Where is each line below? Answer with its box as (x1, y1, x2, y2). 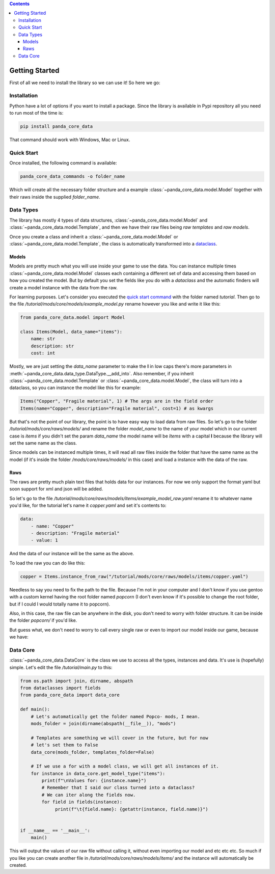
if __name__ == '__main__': (20, 828, 90, 833)
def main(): (20, 706, 50, 713)
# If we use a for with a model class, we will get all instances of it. (31, 763, 219, 769)
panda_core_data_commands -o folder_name (20, 174, 125, 179)
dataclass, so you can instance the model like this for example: (9, 385, 141, 391)
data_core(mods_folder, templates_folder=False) (31, 749, 155, 755)
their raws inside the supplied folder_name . (9, 194, 100, 200)
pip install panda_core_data (20, 124, 93, 129)
